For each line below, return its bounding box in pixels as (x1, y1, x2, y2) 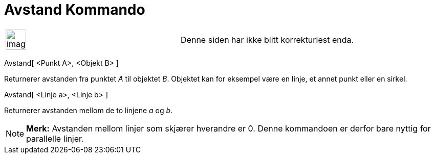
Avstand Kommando (4, 1, 145, 18)
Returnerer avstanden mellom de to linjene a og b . (4, 106, 173, 115)
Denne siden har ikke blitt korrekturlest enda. (181, 34, 354, 45)
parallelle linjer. (26, 133, 84, 144)
